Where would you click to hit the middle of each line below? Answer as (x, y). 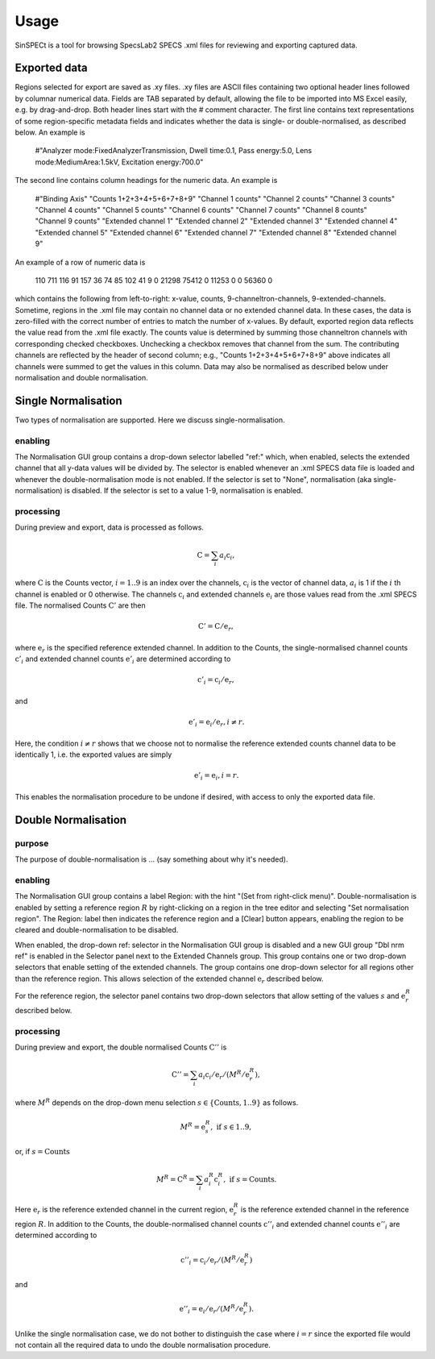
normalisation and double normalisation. (81, 378)
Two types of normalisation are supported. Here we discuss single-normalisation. (150, 420)
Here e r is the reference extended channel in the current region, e (124, 1211)
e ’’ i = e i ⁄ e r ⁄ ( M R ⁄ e (211, 1309)
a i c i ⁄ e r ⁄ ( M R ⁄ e (224, 1075)
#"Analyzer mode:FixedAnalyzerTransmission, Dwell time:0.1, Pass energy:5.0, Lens (174, 151)
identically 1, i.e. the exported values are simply (93, 754)
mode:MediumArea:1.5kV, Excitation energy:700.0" (119, 162)
